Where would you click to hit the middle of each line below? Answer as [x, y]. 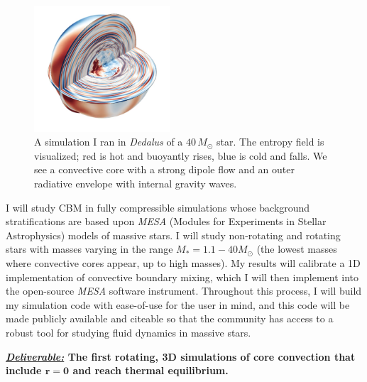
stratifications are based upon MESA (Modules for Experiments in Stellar [166, 221]
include [24, 370]
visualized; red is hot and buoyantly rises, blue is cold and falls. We [181, 155]
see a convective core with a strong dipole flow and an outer [164, 169]
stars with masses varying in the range [89, 249]
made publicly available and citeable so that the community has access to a [170, 318]
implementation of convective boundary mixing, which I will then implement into [182, 277]
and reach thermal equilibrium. [150, 370]
